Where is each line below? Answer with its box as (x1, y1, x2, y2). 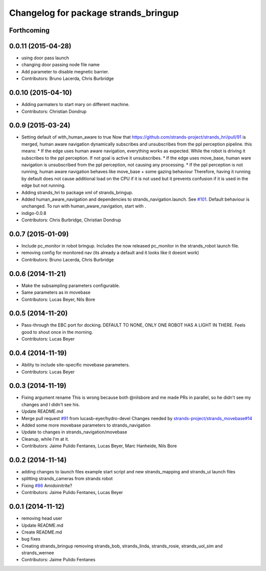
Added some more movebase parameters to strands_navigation (21, 422, 151, 428)
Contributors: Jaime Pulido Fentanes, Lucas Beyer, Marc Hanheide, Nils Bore (21, 443, 177, 449)
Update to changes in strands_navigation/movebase (21, 429, 128, 435)
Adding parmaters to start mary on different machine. (21, 102, 130, 107)
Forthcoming (9, 26, 50, 35)
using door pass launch (21, 55, 69, 61)
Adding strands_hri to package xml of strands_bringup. (21, 189, 133, 195)
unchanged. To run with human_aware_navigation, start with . (21, 203, 146, 209)
